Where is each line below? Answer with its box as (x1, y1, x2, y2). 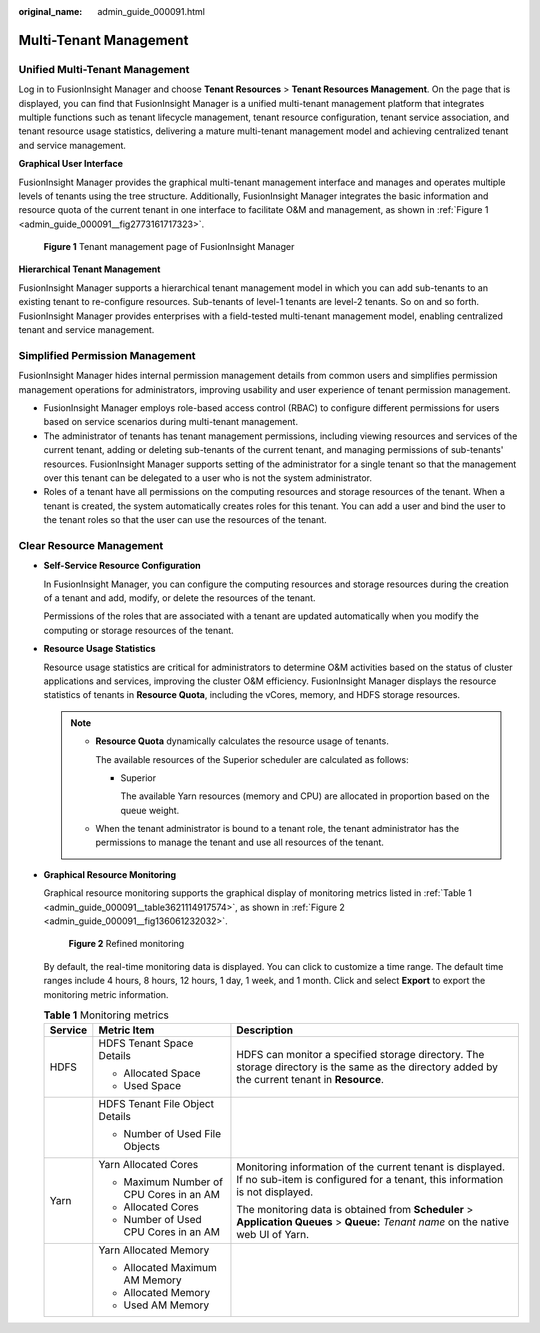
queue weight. (120, 804, 180, 816)
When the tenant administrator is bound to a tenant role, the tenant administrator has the (95, 823, 460, 835)
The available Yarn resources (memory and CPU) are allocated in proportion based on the (120, 790, 490, 802)
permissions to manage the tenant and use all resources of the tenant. (95, 836, 385, 849)
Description (236, 1023, 294, 1037)
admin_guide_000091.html (97, 6, 205, 17)
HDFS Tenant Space (98, 1036, 194, 1050)
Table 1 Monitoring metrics (43, 1008, 170, 1022)
